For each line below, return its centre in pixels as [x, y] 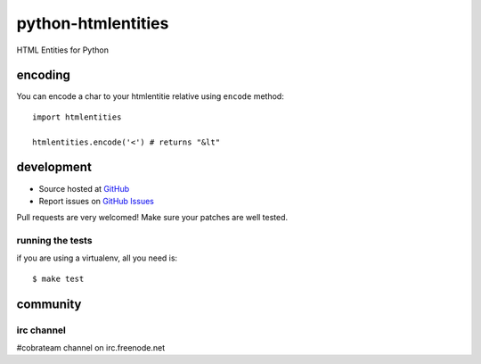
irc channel [41, 330]
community [49, 304]
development [54, 167]
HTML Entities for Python [62, 50]
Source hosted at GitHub [84, 188]
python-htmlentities [93, 23]
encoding [44, 75]
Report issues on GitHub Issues [97, 201]
